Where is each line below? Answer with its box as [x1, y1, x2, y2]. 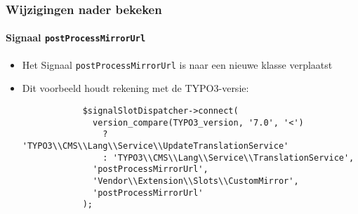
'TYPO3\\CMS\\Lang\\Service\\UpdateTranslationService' [22, 140, 289, 151]
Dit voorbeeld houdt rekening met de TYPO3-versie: [22, 81, 249, 95]
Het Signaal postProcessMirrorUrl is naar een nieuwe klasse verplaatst [22, 57, 333, 72]
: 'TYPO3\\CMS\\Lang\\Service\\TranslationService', [102, 152, 354, 163]
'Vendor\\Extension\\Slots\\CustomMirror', [93, 175, 299, 186]
